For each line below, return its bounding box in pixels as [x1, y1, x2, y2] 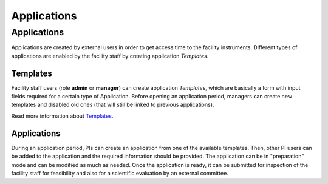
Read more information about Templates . [11, 112, 114, 120]
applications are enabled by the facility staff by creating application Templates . [11, 52, 209, 60]
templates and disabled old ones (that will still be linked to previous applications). [11, 101, 214, 109]
